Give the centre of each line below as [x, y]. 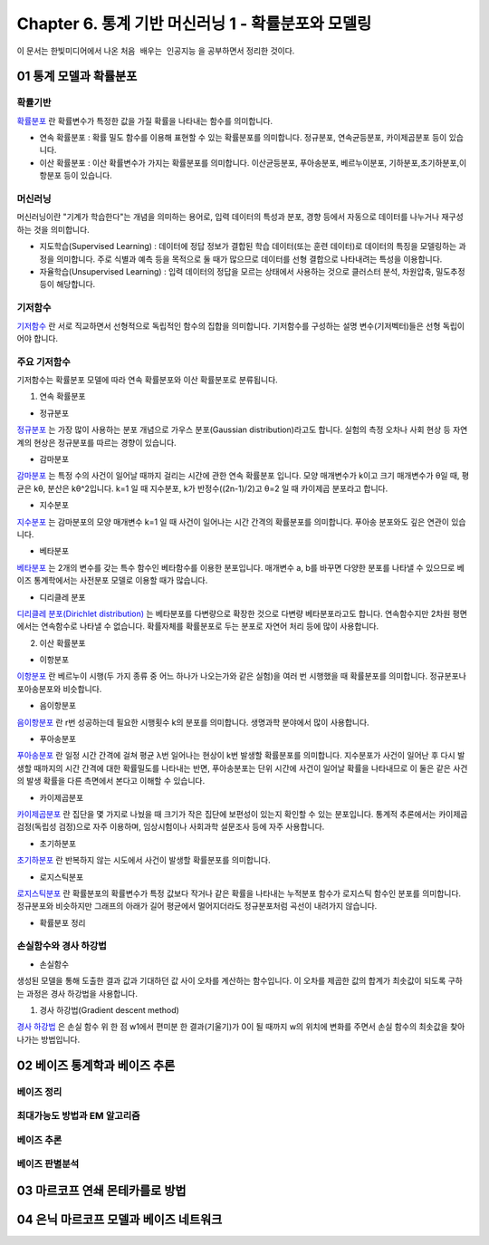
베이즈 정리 [39, 1092]
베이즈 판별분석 [48, 1164]
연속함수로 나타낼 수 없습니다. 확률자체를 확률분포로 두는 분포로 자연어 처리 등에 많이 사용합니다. [210, 626]
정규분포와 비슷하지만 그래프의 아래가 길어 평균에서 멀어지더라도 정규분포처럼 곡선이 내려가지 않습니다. [197, 906]
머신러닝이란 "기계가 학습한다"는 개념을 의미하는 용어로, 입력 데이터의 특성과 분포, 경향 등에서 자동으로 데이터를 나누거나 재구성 [240, 217]
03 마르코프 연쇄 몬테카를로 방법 [101, 1190]
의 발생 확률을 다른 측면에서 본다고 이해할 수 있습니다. [111, 781]
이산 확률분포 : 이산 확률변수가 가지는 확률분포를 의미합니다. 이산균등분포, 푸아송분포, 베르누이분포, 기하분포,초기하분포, [249, 162]
